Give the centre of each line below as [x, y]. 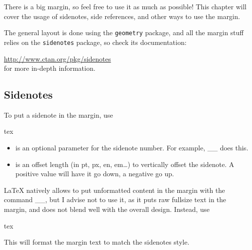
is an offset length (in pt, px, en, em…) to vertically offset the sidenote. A [125, 164]
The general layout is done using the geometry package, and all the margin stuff [124, 32]
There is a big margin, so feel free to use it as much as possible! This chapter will [125, 6]
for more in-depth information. [50, 68]
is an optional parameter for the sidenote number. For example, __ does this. [132, 148]
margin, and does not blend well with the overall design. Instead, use [107, 209]
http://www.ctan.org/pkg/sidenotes [58, 58]
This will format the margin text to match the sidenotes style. [97, 242]
